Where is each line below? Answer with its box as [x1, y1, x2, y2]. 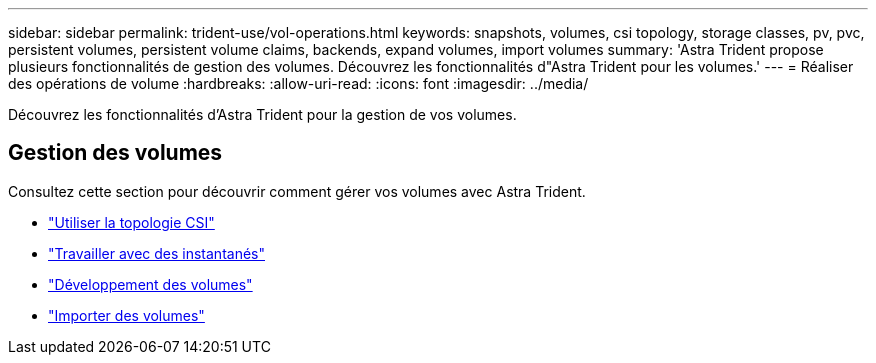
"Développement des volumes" [48, 275, 253, 293]
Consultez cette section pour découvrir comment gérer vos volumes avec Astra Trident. [8, 182, 586, 200]
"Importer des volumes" [48, 306, 205, 324]
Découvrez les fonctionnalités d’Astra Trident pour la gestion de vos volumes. [8, 106, 517, 123]
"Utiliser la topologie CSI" [48, 213, 215, 231]
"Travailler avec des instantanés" [48, 244, 265, 262]
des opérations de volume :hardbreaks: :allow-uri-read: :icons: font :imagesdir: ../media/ [8, 75, 589, 92]
